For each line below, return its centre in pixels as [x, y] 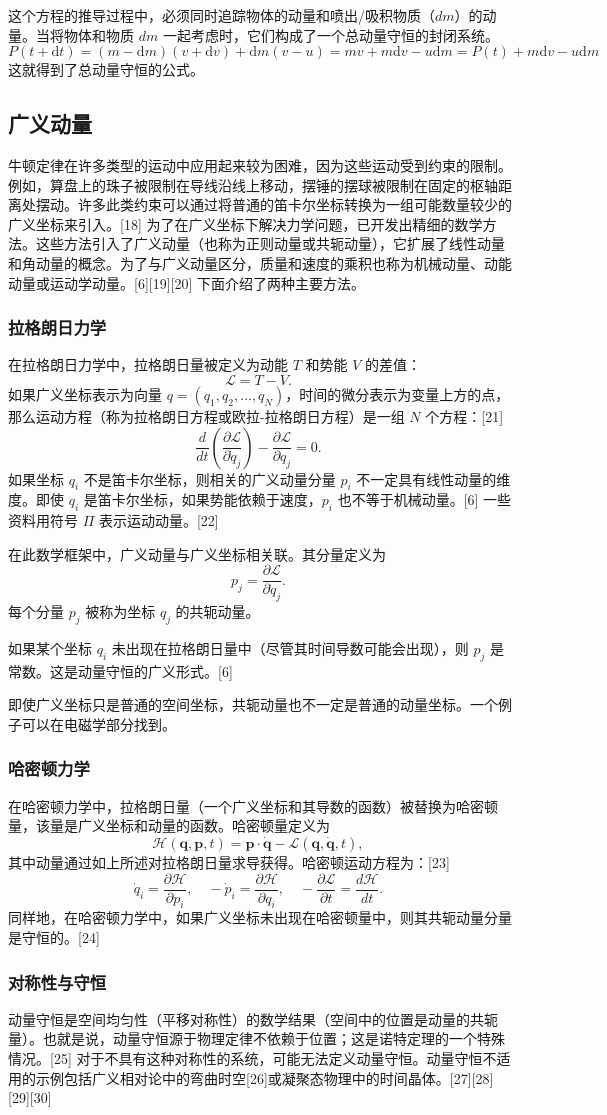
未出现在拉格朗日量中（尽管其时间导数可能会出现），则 [290, 647]
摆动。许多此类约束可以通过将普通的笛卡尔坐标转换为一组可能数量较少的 [273, 204]
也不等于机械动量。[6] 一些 [424, 499]
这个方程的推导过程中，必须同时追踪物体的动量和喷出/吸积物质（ [221, 15]
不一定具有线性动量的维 [433, 478]
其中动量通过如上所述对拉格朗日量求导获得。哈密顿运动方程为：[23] [229, 861]
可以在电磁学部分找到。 [98, 723]
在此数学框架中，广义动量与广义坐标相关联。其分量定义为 [197, 553]
